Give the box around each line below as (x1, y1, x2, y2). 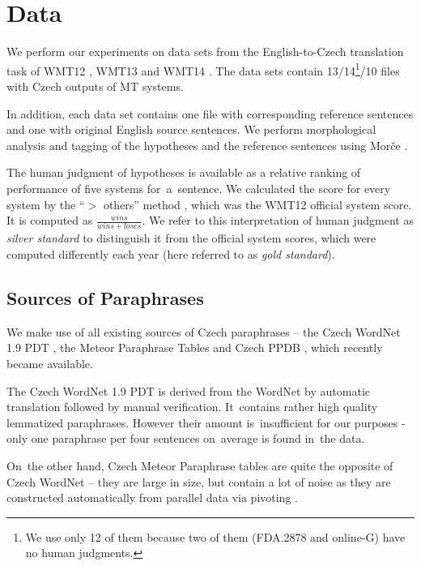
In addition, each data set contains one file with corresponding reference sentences (6, 105, 414, 122)
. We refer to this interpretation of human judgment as (142, 212, 414, 229)
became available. (6, 355, 93, 372)
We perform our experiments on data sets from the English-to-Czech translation (6, 43, 404, 60)
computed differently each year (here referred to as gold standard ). (6, 246, 335, 263)
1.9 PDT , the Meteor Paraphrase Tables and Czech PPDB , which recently (6, 339, 383, 356)
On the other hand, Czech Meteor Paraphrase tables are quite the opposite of (6, 457, 393, 474)
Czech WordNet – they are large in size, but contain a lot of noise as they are (6, 473, 391, 490)
